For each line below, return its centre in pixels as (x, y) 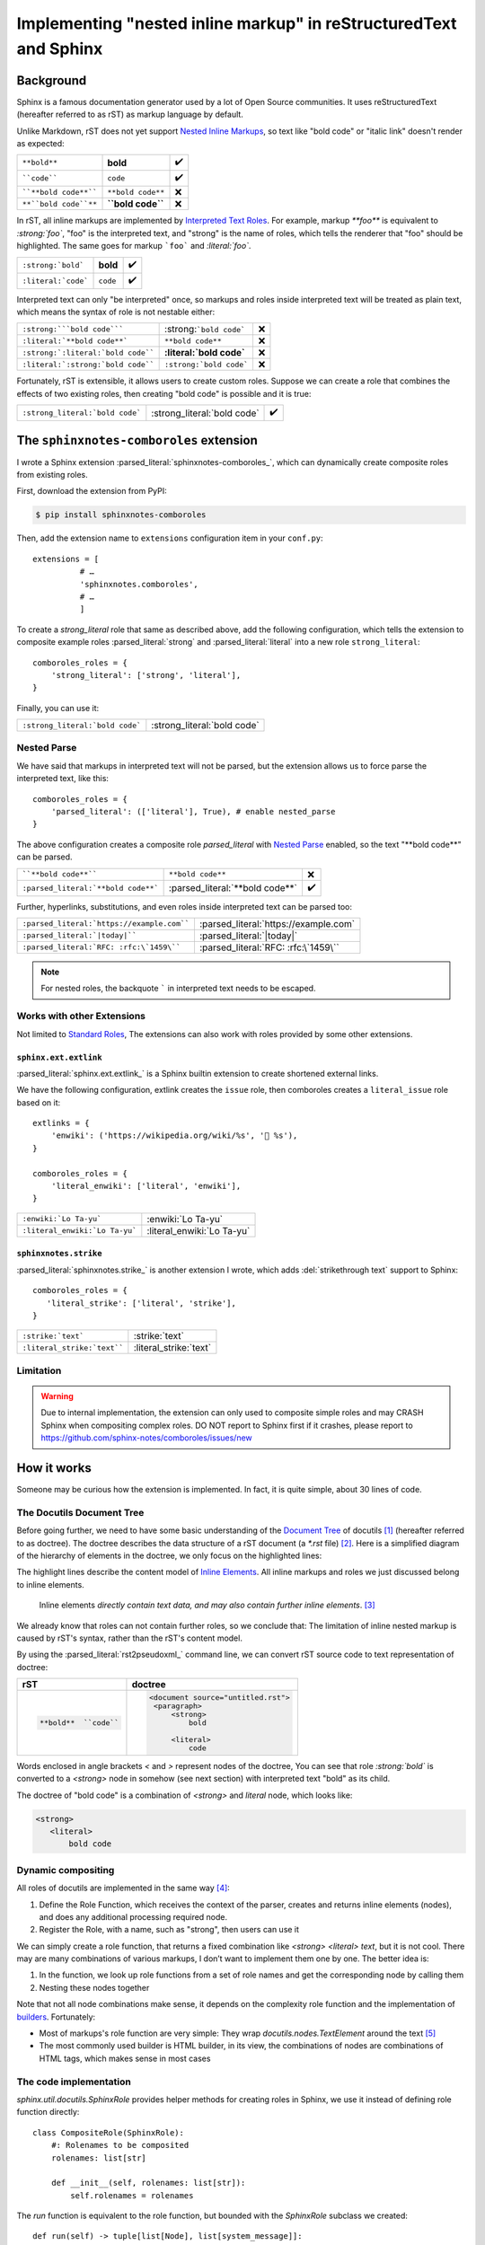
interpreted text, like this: (63, 779)
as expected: (40, 144)
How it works (54, 1468)
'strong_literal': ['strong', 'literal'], (146, 675)
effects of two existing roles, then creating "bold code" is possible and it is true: (164, 393)
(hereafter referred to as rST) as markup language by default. (130, 114)
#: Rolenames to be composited (120, 2145)
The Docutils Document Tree (80, 1512)
